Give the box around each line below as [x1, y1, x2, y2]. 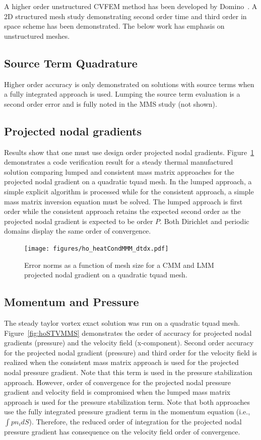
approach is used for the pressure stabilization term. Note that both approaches [4, 396, 250, 407]
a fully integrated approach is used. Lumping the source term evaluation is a [4, 89, 240, 99]
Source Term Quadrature [4, 55, 138, 70]
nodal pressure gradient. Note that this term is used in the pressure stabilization [4, 366, 252, 377]
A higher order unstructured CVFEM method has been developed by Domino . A [4, 1, 257, 11]
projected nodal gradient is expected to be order [4, 215, 153, 226]
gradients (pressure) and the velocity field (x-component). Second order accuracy [4, 337, 254, 348]
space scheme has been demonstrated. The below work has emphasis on [4, 21, 225, 31]
